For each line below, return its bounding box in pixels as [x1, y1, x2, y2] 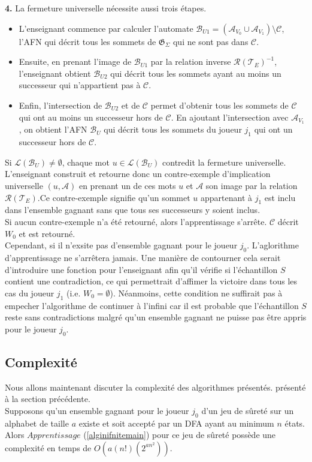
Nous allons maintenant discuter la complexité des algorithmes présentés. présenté [5, 380, 306, 393]
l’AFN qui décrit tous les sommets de [19, 35, 156, 47]
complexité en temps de [5, 441, 92, 454]
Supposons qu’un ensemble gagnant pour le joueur [5, 404, 189, 416]
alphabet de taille [5, 416, 69, 429]
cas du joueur [5, 286, 54, 299]
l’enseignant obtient [19, 67, 91, 79]
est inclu [264, 191, 296, 203]
